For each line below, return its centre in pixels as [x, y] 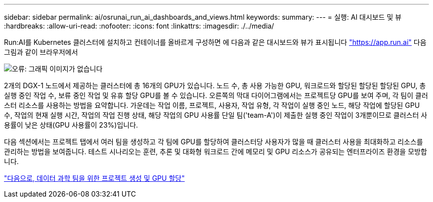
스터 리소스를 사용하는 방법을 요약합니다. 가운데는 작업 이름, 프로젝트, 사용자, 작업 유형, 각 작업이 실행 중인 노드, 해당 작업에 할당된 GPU [212, 105]
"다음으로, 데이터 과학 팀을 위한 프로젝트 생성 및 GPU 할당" [94, 178]
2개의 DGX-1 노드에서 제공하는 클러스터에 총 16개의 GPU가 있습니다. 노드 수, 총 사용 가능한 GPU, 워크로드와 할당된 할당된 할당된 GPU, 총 [215, 85]
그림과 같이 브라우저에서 [41, 52]
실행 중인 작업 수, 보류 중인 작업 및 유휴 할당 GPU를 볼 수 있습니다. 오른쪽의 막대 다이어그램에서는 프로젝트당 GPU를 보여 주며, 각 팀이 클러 [216, 95]
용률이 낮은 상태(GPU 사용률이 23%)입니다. [71, 125]
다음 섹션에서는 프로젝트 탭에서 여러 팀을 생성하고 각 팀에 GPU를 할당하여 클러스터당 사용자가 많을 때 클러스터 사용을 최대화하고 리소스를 [214, 142]
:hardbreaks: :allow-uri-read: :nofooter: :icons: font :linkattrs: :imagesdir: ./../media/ [139, 26]
